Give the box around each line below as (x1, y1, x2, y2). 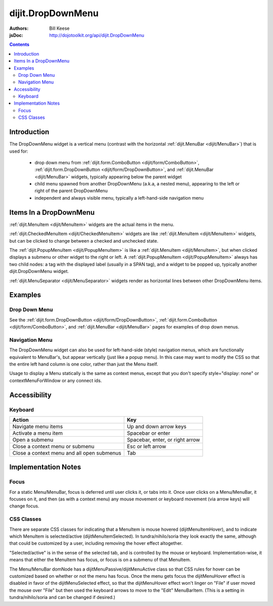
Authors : (9, 25, 29, 31)
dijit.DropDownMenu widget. (9, 268, 69, 274)
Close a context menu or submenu (12, 443, 95, 450)
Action (12, 416, 29, 423)
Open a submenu (12, 436, 54, 443)
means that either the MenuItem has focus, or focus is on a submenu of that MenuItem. (9, 556, 192, 563)
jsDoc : (9, 32, 24, 38)
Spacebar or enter (126, 430, 170, 437)
